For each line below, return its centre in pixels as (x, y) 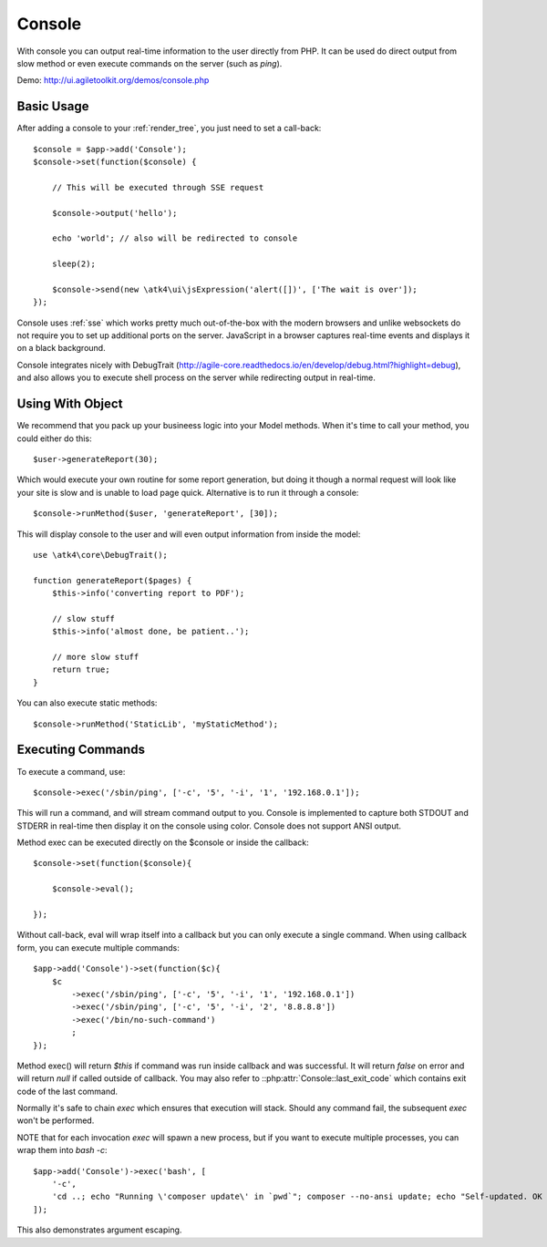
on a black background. (61, 348)
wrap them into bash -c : (62, 1150)
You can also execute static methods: (87, 703)
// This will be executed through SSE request (158, 187)
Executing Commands (81, 750)
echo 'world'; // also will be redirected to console (175, 238)
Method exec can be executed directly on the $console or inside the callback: (163, 842)
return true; (81, 670)
